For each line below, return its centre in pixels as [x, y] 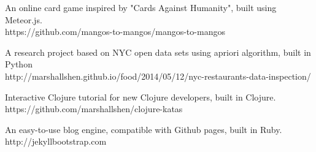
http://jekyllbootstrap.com [56, 141]
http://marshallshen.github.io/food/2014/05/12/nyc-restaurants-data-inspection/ [158, 76]
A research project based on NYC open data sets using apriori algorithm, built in [158, 52]
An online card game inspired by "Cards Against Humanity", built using [141, 7]
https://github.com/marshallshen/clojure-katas [94, 109]
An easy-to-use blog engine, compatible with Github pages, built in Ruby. [144, 129]
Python [19, 64]
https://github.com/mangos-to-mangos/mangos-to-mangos [115, 32]
